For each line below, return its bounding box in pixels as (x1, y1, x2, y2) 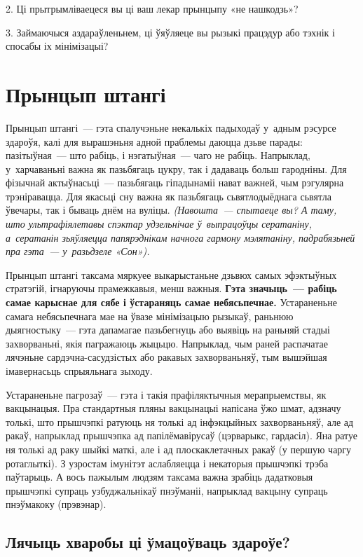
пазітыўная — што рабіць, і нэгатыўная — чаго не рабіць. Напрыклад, (6, 148, 310, 163)
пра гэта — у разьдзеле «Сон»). (6, 244, 150, 259)
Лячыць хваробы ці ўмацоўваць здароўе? (6, 531, 290, 553)
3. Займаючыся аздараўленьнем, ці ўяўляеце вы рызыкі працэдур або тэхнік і (6, 25, 335, 39)
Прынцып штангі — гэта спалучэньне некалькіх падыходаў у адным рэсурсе (6, 120, 336, 135)
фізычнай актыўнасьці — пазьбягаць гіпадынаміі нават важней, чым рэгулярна (6, 175, 344, 190)
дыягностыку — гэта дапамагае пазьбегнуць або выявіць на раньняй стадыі (6, 322, 330, 337)
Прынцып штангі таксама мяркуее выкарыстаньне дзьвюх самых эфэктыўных (6, 267, 337, 282)
